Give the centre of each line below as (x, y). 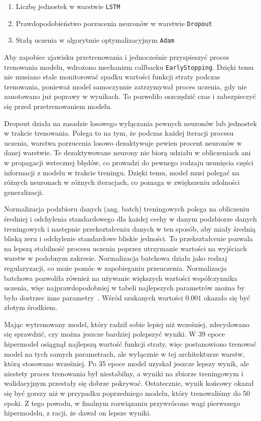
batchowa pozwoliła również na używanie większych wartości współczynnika (121, 278)
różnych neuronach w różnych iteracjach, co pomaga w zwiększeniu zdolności (122, 182)
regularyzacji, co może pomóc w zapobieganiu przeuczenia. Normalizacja (115, 268)
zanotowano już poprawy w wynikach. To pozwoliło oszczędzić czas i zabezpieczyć (130, 96)
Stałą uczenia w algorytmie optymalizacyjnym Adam (95, 40)
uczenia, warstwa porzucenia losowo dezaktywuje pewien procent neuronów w (123, 142)
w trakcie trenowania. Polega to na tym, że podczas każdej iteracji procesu (119, 133)
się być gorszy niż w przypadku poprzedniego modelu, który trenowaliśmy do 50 (127, 393)
